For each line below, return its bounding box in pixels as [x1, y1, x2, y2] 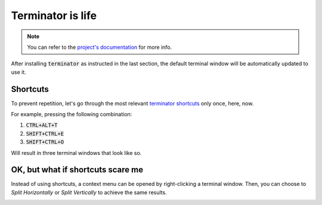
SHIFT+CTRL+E [26, 130, 64, 137]
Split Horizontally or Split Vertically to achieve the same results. [11, 188, 167, 196]
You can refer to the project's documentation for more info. [27, 44, 172, 51]
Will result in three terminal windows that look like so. [11, 149, 142, 156]
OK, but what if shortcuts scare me [11, 164, 143, 175]
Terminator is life [11, 9, 97, 22]
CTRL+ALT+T [26, 122, 58, 129]
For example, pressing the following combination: [11, 111, 132, 118]
